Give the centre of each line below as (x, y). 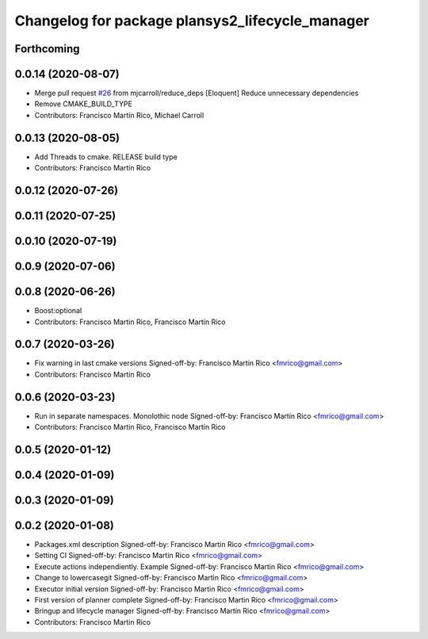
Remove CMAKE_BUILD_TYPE (83, 104)
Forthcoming (47, 49)
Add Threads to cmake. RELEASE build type (106, 157)
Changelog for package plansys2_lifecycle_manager (192, 21)
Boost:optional (58, 311)
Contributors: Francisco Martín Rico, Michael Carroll (119, 115)
